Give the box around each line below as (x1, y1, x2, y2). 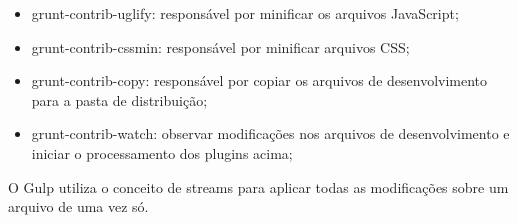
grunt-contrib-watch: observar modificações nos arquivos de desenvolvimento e (31, 123, 510, 144)
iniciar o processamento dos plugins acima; (31, 142, 293, 163)
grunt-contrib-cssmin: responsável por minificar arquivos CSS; (31, 36, 410, 57)
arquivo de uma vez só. (8, 196, 149, 217)
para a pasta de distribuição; (31, 89, 208, 110)
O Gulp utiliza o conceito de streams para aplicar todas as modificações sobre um (8, 176, 509, 197)
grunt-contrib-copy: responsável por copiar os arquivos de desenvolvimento (31, 70, 488, 91)
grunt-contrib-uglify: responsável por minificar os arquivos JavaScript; (31, 3, 459, 23)
